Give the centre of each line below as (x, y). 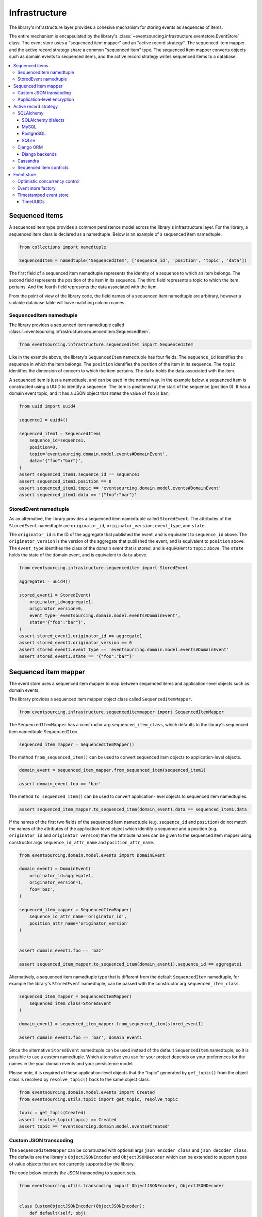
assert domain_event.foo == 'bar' (60, 784)
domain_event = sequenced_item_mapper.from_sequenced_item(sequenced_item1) (113, 770)
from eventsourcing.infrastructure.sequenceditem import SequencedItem (106, 345)
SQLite (29, 140)
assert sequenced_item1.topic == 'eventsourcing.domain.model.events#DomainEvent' (120, 488)
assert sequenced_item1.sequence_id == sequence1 (79, 474)
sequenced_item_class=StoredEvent (70, 1003)
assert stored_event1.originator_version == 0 (75, 643)
